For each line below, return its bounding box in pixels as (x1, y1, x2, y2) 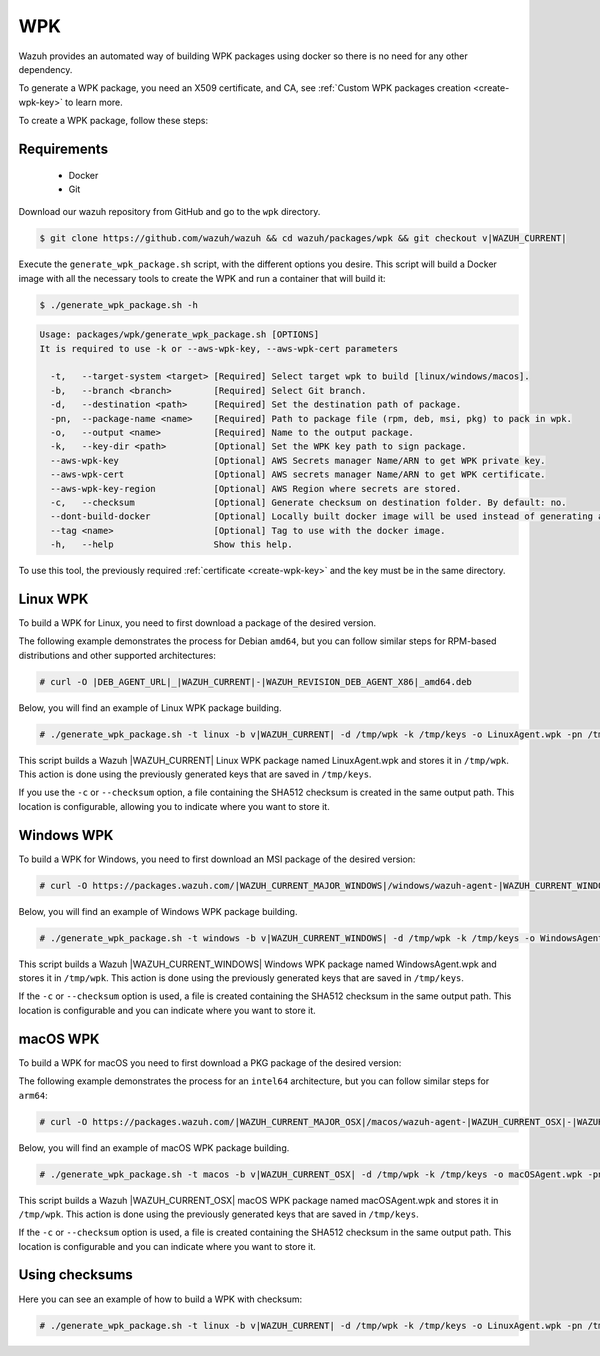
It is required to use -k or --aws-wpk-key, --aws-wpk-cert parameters (39, 343, 399, 354)
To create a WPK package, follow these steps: (18, 115, 209, 127)
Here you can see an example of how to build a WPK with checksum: (18, 1293, 303, 1305)
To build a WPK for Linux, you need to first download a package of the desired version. (18, 616, 377, 629)
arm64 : (18, 1089, 49, 1101)
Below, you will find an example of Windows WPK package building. (18, 905, 298, 917)
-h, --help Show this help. (50, 539, 294, 550)
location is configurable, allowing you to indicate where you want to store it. (18, 800, 330, 812)
